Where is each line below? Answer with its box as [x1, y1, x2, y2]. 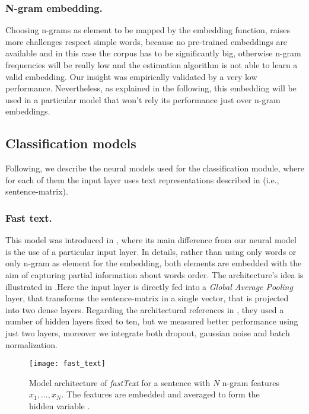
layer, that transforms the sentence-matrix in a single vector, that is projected [5, 292, 289, 304]
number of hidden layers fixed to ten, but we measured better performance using [5, 315, 298, 327]
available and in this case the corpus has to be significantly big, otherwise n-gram [5, 47, 301, 59]
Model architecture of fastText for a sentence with [29, 376, 211, 388]
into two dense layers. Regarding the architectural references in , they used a [5, 303, 284, 316]
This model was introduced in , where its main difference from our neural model [5, 234, 297, 246]
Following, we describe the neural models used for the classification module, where [5, 162, 304, 174]
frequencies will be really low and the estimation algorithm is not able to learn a [5, 59, 298, 71]
